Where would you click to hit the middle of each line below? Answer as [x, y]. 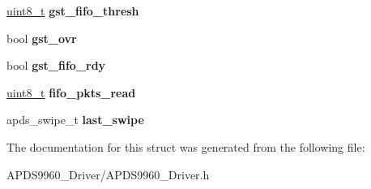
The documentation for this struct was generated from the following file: [186, 146]
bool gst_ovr [42, 38]
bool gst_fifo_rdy [56, 65]
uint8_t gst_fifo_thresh [73, 11]
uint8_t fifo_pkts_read [71, 92]
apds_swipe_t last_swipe [75, 120]
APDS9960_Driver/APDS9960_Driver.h [108, 174]
